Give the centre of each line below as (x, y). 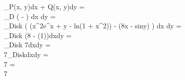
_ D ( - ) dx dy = (30, 16)
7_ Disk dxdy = (26, 54)
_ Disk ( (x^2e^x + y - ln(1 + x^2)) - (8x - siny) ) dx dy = (93, 26)
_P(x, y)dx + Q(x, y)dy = (44, 6)
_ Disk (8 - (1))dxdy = (38, 35)
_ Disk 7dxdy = (27, 45)
